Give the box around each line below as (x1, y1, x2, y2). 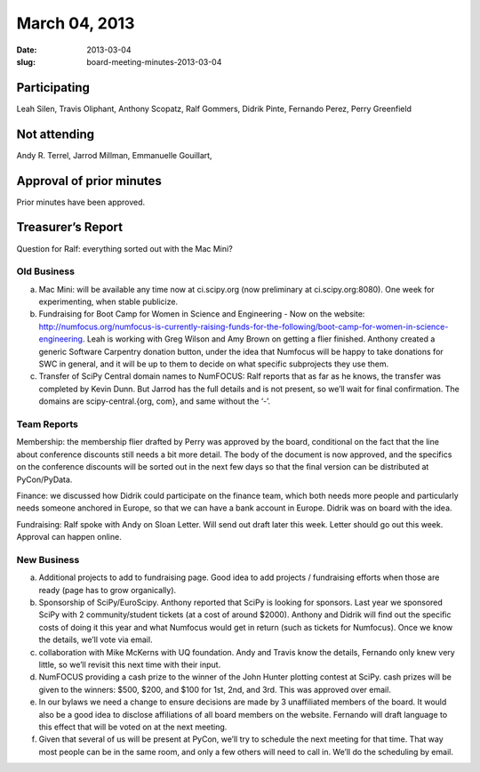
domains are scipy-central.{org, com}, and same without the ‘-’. (38, 396, 271, 406)
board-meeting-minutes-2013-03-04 (86, 56, 222, 67)
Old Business (16, 265, 76, 277)
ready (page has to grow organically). (38, 584, 177, 595)
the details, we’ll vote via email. (38, 634, 153, 645)
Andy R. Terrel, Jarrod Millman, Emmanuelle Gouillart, (16, 149, 212, 160)
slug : (16, 56, 36, 67)
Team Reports (16, 418, 79, 430)
